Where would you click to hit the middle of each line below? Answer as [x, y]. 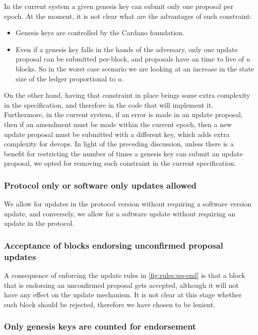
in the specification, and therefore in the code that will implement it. [109, 104]
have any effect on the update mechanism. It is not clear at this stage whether [123, 295]
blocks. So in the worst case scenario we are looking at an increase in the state [135, 68]
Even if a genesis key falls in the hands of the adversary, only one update [127, 49]
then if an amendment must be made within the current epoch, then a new [118, 124]
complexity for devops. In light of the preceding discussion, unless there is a [119, 144]
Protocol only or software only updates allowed [100, 185]
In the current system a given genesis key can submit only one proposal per [119, 6]
